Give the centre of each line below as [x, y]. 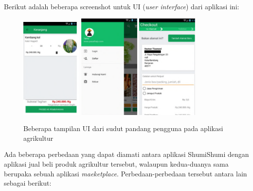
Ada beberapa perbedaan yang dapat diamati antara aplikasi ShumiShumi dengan [126, 154]
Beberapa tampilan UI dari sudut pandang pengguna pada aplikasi [123, 128]
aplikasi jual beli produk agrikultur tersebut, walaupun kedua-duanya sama [116, 163]
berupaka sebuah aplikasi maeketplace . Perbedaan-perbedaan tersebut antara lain [126, 173]
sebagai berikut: [28, 183]
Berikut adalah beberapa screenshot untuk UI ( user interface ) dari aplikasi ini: [122, 6]
